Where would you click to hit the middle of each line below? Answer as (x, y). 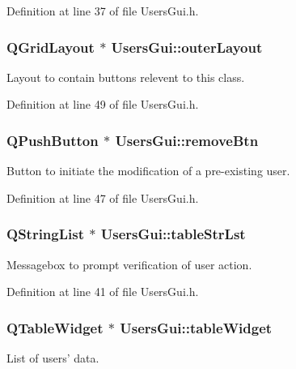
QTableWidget (55, 327)
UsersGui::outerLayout (187, 47)
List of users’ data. (53, 358)
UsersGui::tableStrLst (173, 234)
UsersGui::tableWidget (196, 327)
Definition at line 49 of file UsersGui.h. (103, 104)
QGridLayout (51, 47)
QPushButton (53, 140)
